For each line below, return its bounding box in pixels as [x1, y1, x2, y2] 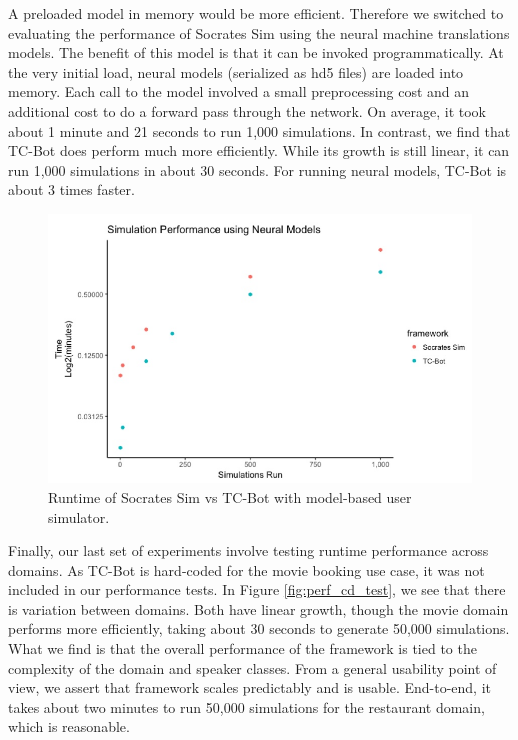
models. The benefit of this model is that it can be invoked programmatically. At [8, 42, 504, 63]
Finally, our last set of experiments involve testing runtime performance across [8, 540, 489, 561]
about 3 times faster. [8, 179, 135, 200]
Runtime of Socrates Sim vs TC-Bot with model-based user [48, 486, 412, 507]
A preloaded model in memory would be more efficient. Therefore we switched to [8, 3, 504, 23]
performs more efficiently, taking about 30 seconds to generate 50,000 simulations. [8, 618, 510, 639]
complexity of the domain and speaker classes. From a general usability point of [8, 657, 497, 678]
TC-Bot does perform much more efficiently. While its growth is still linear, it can [8, 140, 510, 161]
